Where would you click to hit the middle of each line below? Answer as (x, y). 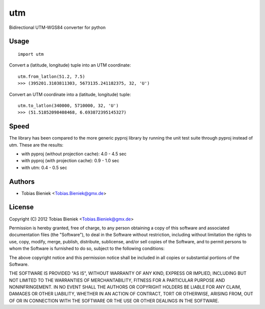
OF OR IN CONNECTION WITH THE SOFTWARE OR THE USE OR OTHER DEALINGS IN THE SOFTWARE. (114, 301)
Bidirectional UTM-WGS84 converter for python (57, 27)
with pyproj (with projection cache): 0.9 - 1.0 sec (70, 161)
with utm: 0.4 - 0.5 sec (44, 167)
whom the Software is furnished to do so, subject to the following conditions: (87, 249)
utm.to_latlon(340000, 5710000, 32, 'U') (68, 106)
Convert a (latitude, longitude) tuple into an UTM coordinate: (70, 65)
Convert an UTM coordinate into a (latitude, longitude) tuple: (70, 94)
